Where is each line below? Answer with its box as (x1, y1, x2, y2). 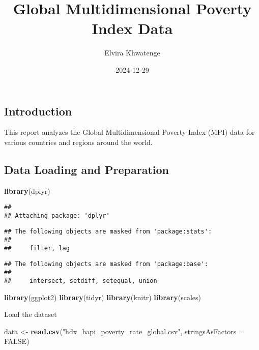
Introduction (4, 103, 72, 119)
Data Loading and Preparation (4, 161, 169, 177)
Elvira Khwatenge (104, 47, 160, 58)
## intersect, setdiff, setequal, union (4, 277, 157, 284)
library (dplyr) (4, 185, 50, 196)
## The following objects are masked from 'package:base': (4, 260, 208, 268)
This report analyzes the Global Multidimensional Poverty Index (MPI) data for (4, 127, 255, 137)
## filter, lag (4, 244, 70, 252)
